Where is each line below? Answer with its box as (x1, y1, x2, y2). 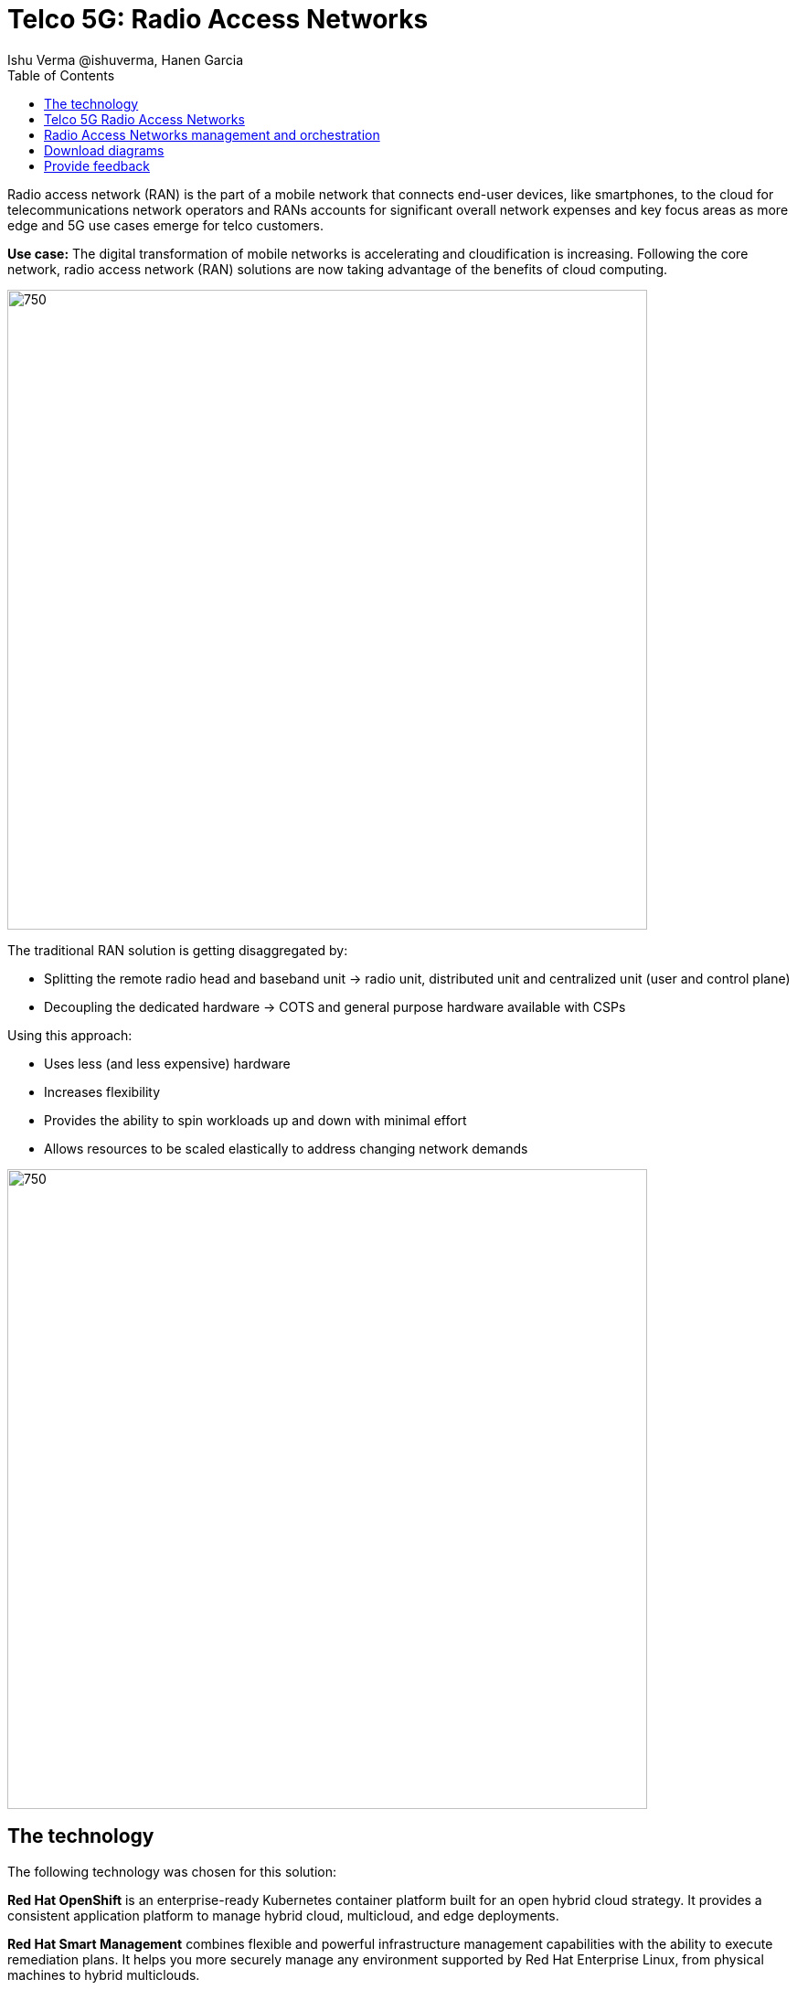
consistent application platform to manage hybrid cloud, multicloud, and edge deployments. (7, 1907, 559, 1923)
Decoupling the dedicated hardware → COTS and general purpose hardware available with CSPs (44, 998, 626, 1015)
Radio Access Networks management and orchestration (44, 126, 380, 143)
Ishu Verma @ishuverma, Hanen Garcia (7, 51, 244, 68)
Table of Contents (7, 67, 115, 83)
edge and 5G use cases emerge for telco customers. (7, 217, 324, 233)
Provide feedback (44, 157, 150, 174)
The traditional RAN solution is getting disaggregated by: (7, 942, 348, 958)
